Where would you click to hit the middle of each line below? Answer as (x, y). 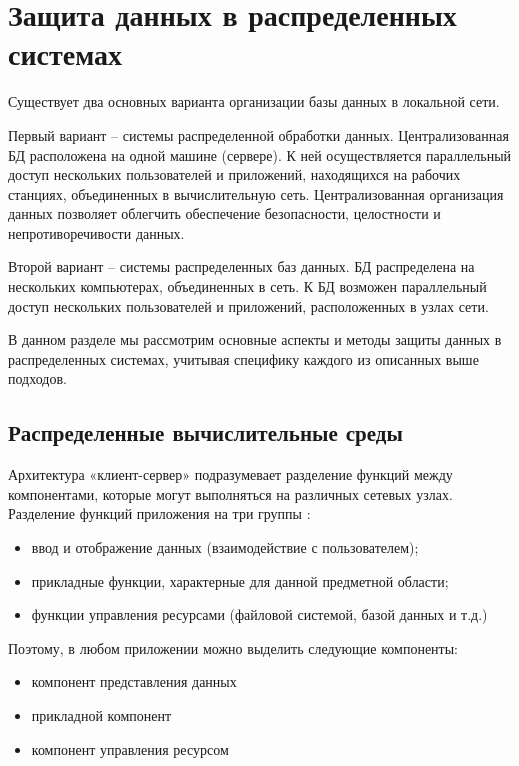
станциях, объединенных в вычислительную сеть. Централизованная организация (256, 193)
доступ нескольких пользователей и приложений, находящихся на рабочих (234, 174)
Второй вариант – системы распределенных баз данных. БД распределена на (241, 266)
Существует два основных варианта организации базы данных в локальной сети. (254, 101)
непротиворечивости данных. (96, 232)
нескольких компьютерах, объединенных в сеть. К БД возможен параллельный (247, 286)
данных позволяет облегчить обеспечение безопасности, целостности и (224, 213)
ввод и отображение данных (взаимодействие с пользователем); (225, 547)
